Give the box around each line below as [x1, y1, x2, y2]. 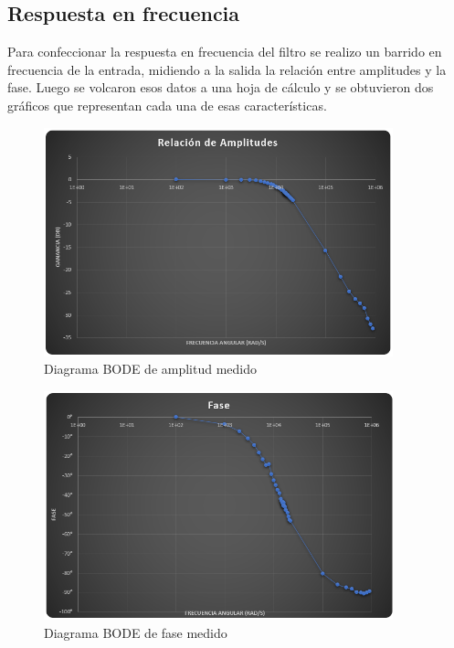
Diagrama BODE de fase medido [44, 622, 227, 642]
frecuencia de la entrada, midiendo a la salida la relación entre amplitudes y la [7, 59, 447, 79]
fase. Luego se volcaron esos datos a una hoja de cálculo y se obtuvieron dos [7, 78, 434, 97]
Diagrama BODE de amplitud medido [44, 359, 258, 378]
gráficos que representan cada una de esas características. [7, 95, 327, 114]
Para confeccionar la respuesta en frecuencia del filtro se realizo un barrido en [7, 42, 442, 61]
